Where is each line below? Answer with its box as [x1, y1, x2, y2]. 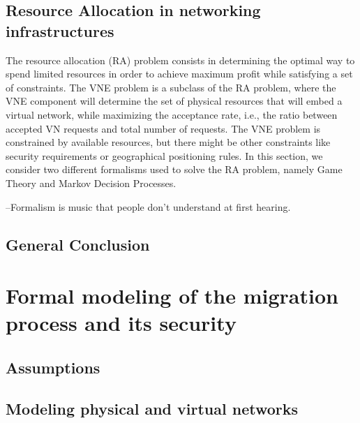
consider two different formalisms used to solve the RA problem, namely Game [6, 162, 343, 177]
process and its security [6, 309, 237, 337]
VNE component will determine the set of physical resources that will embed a [6, 94, 343, 108]
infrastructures [6, 20, 114, 41]
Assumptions [6, 356, 100, 378]
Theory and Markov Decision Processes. [6, 175, 177, 190]
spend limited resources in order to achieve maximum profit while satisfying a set [6, 66, 353, 81]
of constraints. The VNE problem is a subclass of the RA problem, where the [6, 80, 336, 94]
